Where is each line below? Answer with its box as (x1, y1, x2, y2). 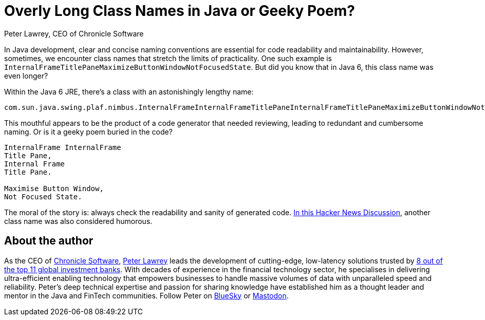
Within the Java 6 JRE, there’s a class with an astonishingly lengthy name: (4, 87, 254, 96)
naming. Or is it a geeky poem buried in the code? (4, 127, 173, 136)
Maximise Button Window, (4, 184, 104, 193)
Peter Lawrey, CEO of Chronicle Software (4, 29, 144, 38)
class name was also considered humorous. (4, 216, 153, 225)
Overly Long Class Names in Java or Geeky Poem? (4, 2, 355, 20)
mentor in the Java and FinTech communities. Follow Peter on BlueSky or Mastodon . (4, 291, 289, 300)
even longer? (4, 71, 48, 80)
